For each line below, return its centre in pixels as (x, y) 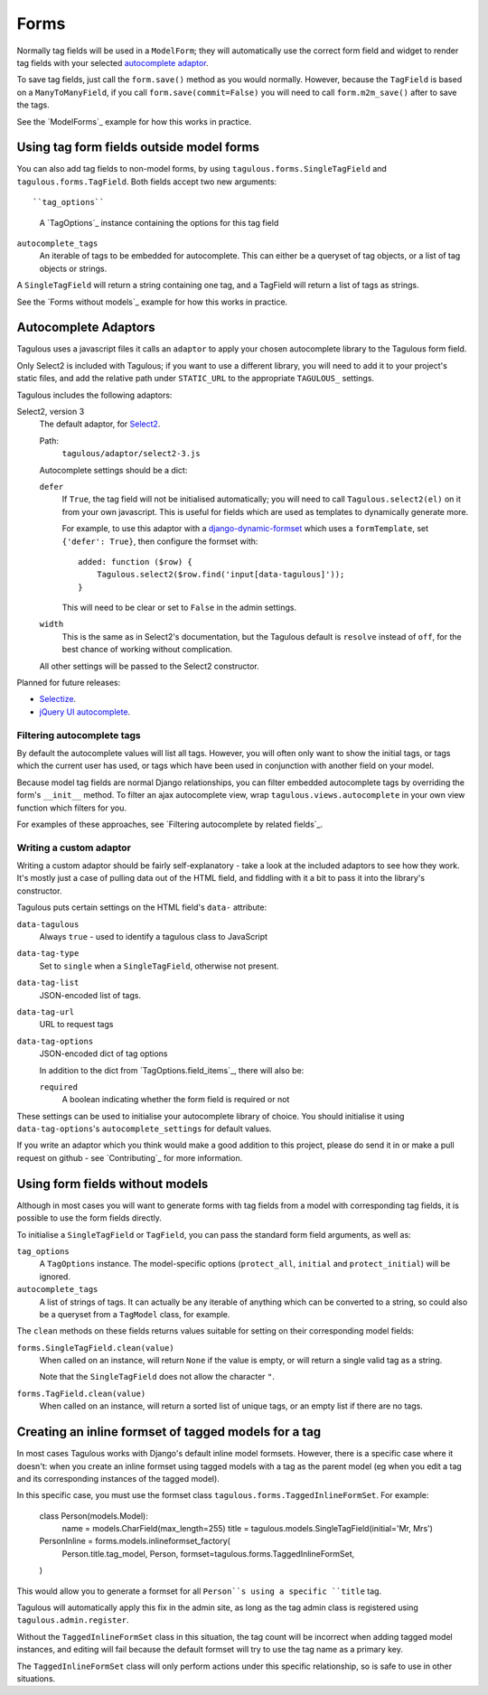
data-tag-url (46, 1011)
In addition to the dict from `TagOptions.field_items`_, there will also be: (172, 1070)
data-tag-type (48, 954)
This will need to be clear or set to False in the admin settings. (179, 608)
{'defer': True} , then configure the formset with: (160, 541)
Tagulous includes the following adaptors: (94, 395)
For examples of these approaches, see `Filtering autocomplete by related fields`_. (170, 824)
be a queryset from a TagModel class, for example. (135, 1314)
